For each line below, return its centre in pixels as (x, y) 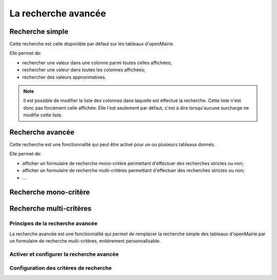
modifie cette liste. (43, 115)
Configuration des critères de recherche (61, 268)
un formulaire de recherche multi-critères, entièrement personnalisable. (85, 241)
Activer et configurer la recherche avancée (64, 254)
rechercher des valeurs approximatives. (64, 77)
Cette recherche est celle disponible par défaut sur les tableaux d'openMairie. (92, 44)
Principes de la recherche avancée (53, 224)
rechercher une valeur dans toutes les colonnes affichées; (84, 70)
